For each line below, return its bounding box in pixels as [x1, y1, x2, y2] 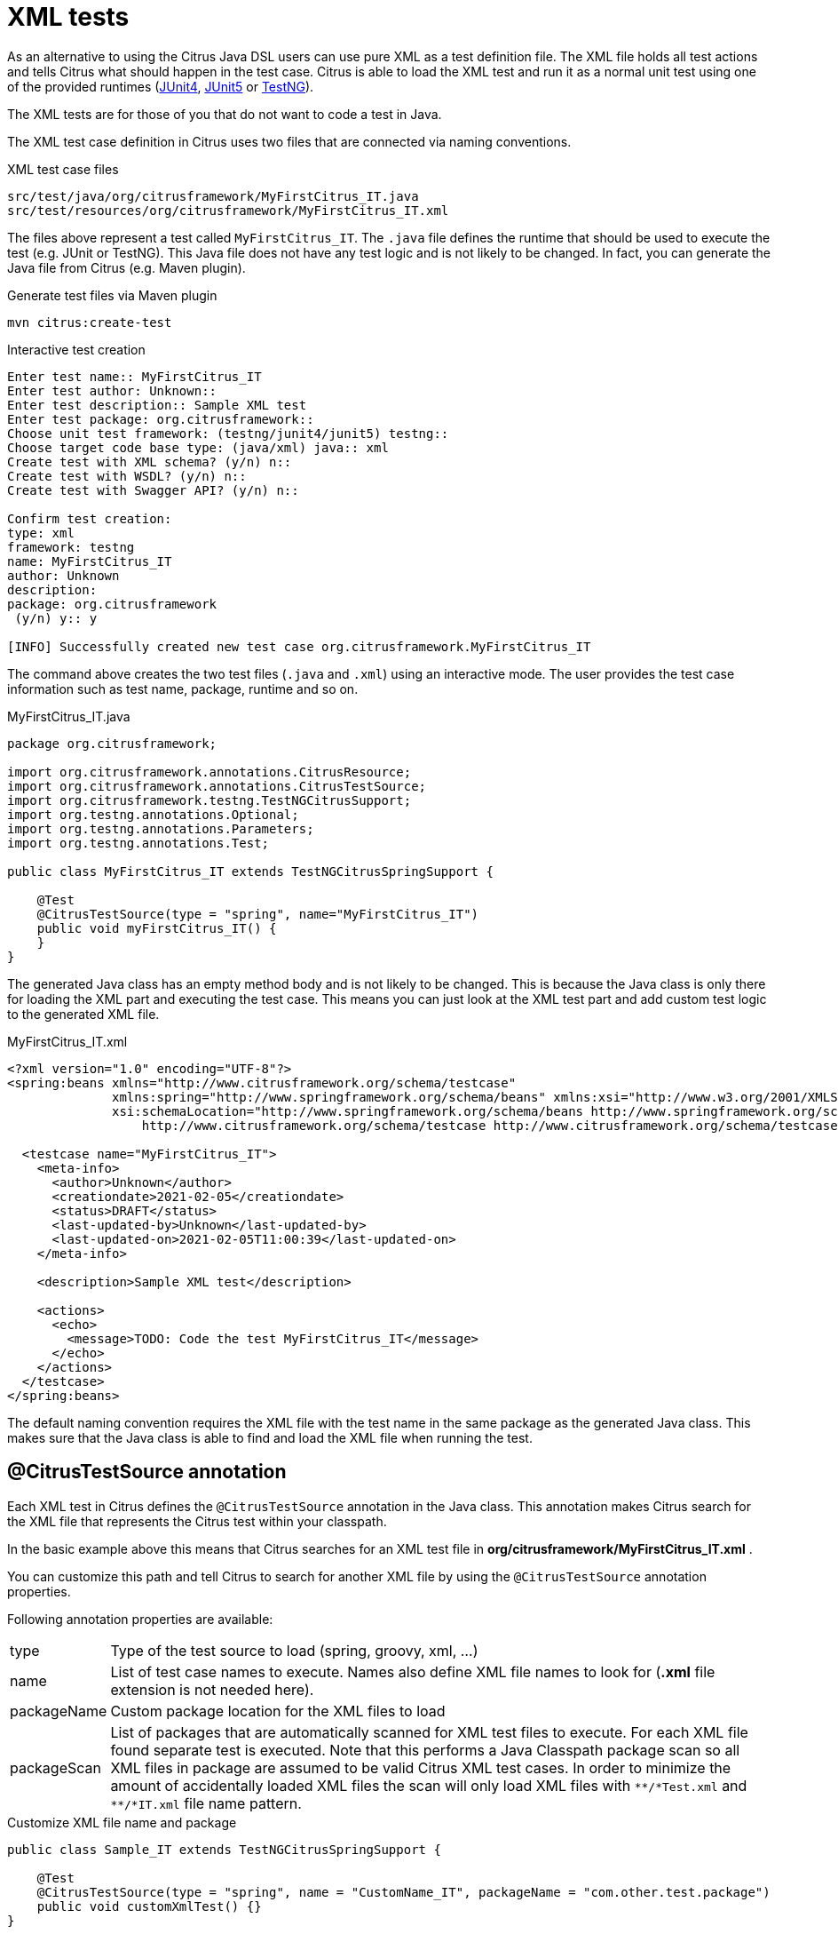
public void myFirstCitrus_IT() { [36, 920, 277, 935]
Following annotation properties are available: [7, 1611, 273, 1627]
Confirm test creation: [7, 511, 172, 526]
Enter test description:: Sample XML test [7, 397, 307, 412]
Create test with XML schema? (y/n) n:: [7, 454, 292, 469]
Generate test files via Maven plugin [7, 287, 217, 303]
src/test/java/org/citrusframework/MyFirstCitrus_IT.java [7, 188, 419, 203]
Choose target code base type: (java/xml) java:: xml [7, 440, 389, 455]
